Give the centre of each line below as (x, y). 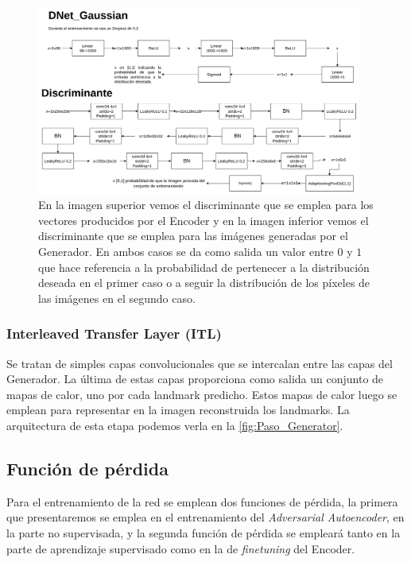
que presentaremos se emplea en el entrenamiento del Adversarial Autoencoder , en (205, 517)
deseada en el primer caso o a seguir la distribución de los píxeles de (204, 283)
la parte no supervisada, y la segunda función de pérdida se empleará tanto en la (204, 532)
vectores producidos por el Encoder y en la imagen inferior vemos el (204, 220)
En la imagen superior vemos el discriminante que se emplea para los (206, 205)
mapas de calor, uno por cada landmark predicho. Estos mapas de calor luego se (202, 394)
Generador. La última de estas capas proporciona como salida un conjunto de (195, 379)
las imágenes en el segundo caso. (117, 298)
